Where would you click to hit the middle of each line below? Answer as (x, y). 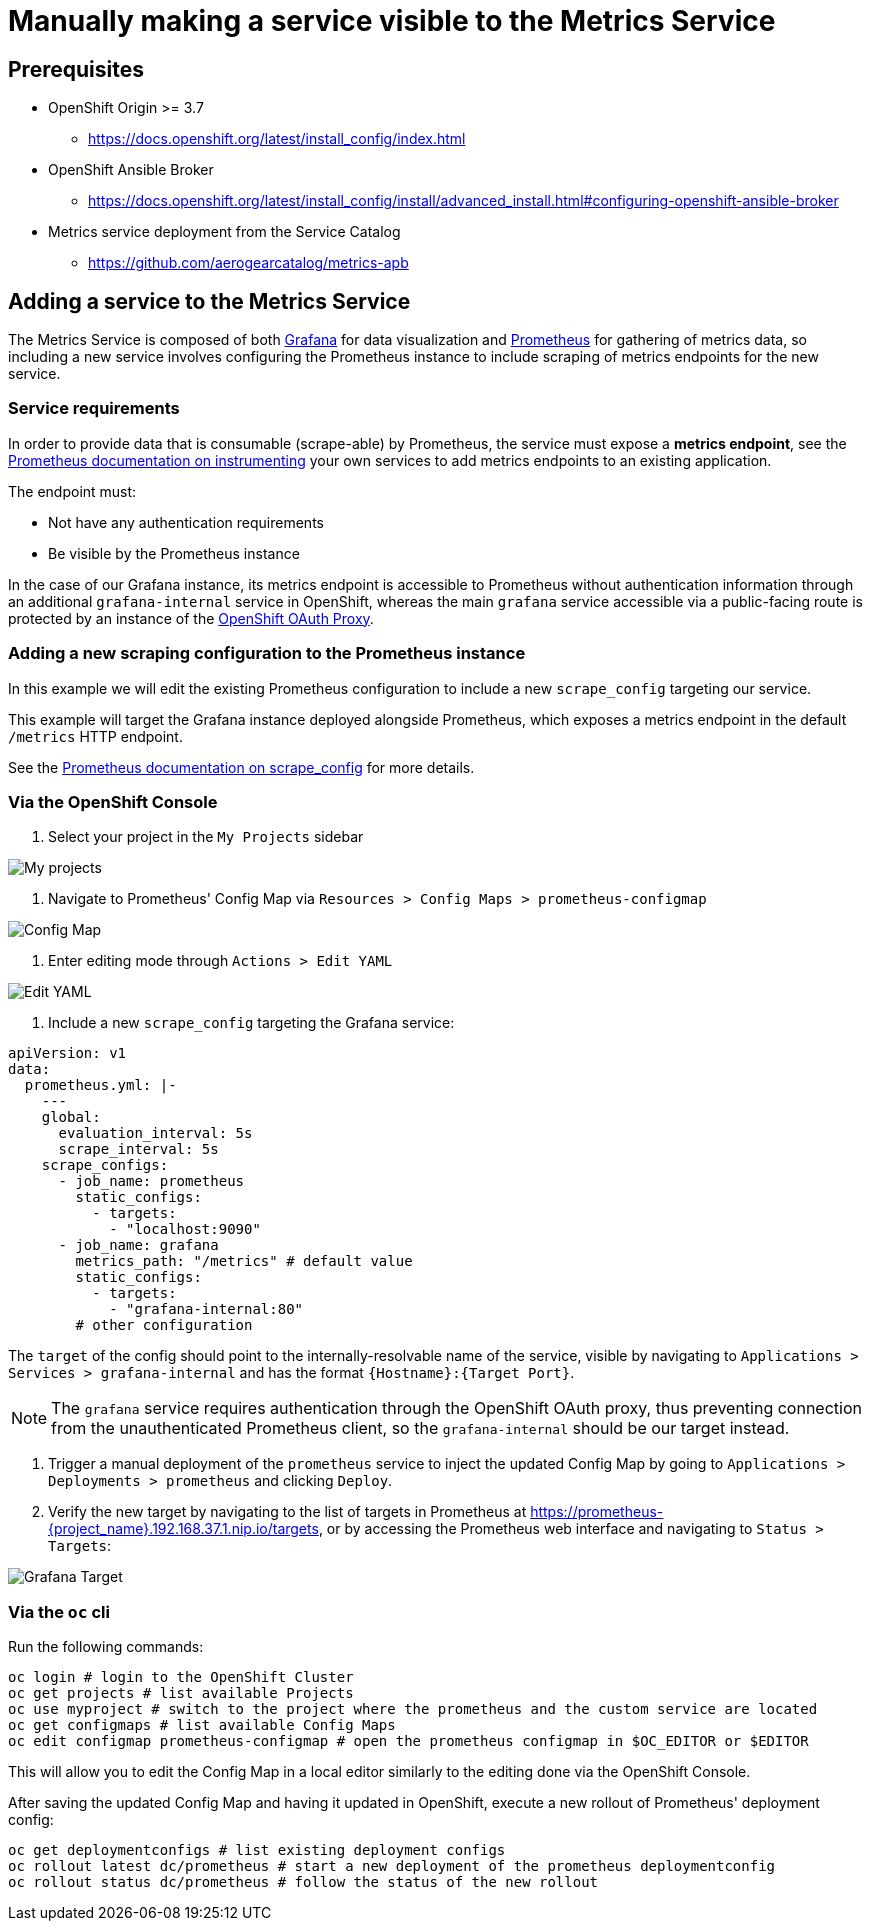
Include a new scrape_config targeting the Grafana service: (251, 1023)
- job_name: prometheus (151, 1181)
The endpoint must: (72, 491)
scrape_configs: (105, 1165)
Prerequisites (76, 69)
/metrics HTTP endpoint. (95, 736)
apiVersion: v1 (67, 1053)
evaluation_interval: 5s (155, 1133)
